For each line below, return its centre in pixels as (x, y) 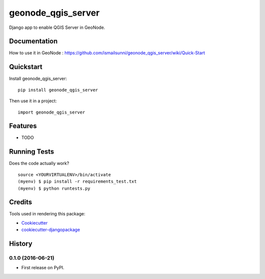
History (21, 244)
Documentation (33, 41)
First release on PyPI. (43, 268)
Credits (21, 202)
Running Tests (31, 152)
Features (23, 126)
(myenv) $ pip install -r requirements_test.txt (77, 182)
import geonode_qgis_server (52, 112)
